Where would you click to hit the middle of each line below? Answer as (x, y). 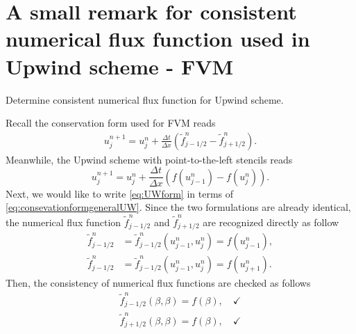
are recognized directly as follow (271, 222)
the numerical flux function (63, 222)
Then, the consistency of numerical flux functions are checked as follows (158, 283)
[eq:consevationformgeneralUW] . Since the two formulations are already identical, (178, 207)
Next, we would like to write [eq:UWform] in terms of (120, 193)
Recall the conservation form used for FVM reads (111, 123)
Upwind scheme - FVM (120, 66)
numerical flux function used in (158, 39)
